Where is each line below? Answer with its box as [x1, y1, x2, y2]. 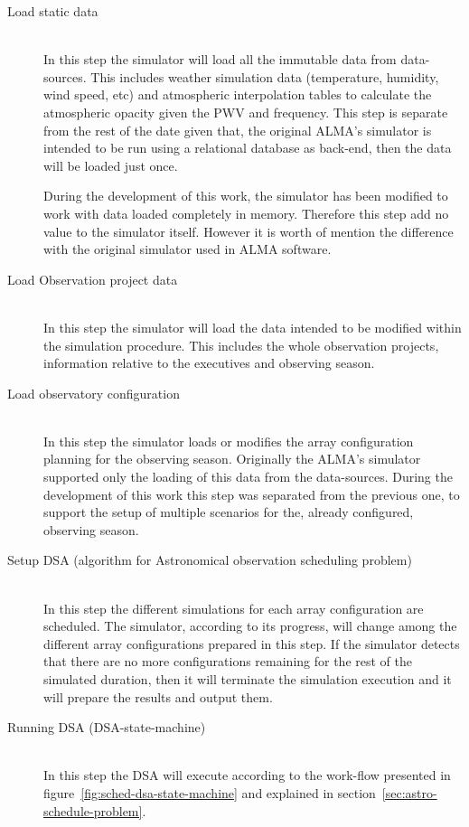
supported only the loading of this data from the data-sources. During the [43, 467, 453, 486]
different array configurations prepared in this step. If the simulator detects [43, 634, 460, 653]
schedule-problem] [43, 801, 143, 820]
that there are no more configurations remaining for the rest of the [43, 652, 412, 671]
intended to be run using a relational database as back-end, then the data [43, 138, 452, 157]
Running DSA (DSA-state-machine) [7, 718, 206, 737]
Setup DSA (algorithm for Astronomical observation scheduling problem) [7, 550, 412, 569]
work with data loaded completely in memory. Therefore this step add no [43, 203, 449, 222]
